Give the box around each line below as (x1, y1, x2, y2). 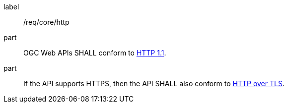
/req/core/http (23, 18, 70, 26)
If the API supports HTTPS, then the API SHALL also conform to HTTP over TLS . (23, 79, 285, 88)
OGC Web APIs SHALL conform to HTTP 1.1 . (23, 49, 166, 57)
